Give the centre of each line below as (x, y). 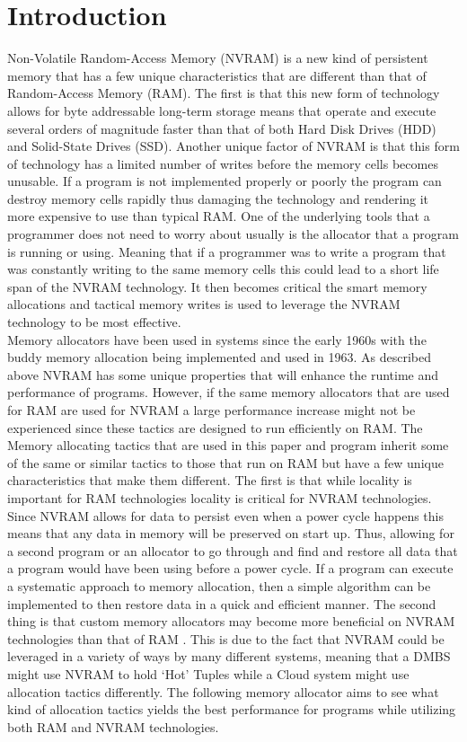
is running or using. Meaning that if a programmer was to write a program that (227, 251)
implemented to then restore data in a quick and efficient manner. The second (222, 603)
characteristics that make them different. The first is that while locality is (210, 480)
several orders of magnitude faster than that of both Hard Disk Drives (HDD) (222, 128)
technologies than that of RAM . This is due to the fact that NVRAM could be (226, 638)
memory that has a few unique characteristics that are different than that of (217, 75)
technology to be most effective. (94, 322)
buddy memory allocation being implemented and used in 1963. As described (220, 357)
